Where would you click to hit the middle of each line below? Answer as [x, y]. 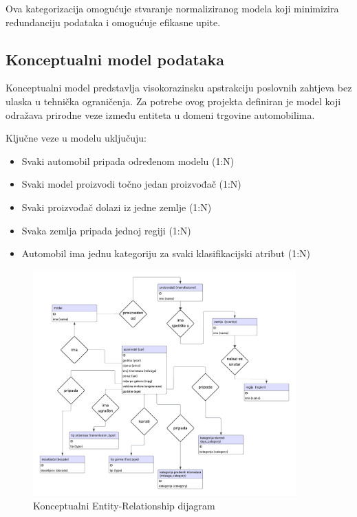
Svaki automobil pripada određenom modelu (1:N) [128, 161]
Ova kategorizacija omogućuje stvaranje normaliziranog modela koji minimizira [172, 8]
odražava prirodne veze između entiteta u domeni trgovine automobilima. [160, 114]
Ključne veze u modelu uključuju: [76, 138]
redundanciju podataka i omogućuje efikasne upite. [113, 22]
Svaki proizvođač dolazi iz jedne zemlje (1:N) [117, 207]
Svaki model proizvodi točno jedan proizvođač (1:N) [131, 184]
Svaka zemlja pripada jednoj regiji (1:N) [106, 230]
